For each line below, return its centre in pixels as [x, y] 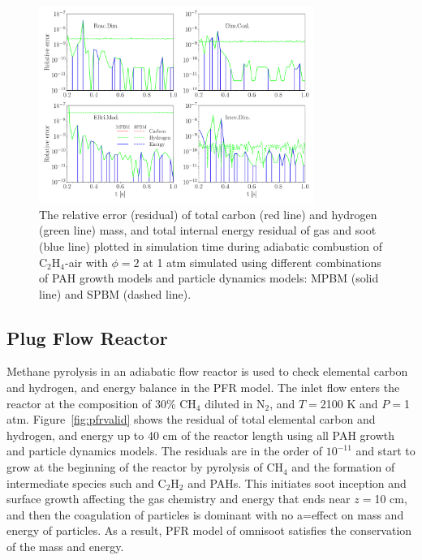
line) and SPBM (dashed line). [115, 293]
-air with [86, 262]
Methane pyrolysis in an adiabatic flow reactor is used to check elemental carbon [207, 371]
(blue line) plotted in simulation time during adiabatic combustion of [211, 246]
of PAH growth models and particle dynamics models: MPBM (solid [209, 278]
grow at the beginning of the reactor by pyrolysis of [135, 467]
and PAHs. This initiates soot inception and [297, 482]
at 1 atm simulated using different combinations [262, 262]
